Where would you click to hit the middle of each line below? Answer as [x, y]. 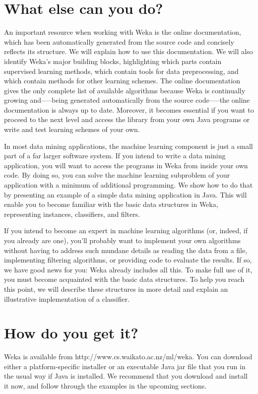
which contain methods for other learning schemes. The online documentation [122, 81]
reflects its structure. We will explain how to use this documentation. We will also [129, 51]
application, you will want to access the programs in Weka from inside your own [126, 165]
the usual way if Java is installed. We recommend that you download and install [126, 376]
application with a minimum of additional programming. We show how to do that [129, 185]
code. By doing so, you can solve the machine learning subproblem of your [117, 175]
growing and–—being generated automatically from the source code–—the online [127, 100]
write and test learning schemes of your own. [72, 129]
